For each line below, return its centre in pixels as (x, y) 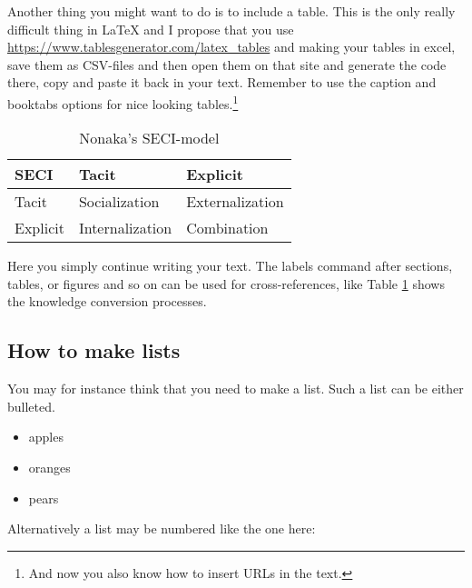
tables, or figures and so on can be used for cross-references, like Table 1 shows (226, 283)
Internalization (125, 228)
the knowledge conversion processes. (107, 301)
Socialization (119, 202)
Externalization (235, 202)
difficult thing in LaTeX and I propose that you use (151, 29)
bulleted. (31, 406)
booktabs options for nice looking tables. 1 (123, 102)
